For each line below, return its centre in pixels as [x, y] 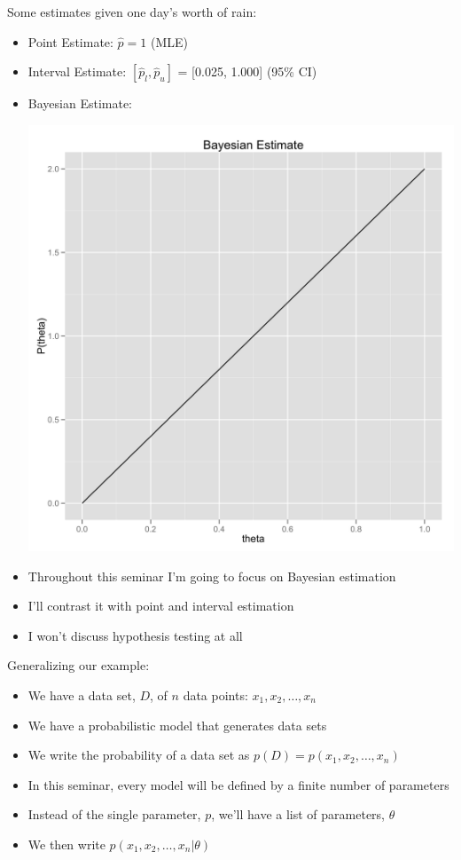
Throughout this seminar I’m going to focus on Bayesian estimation [212, 576]
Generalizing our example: [78, 665]
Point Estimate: [70, 41]
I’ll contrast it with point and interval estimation [161, 606]
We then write [66, 844]
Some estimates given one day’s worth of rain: [132, 12]
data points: [215, 694]
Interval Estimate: [77, 71]
